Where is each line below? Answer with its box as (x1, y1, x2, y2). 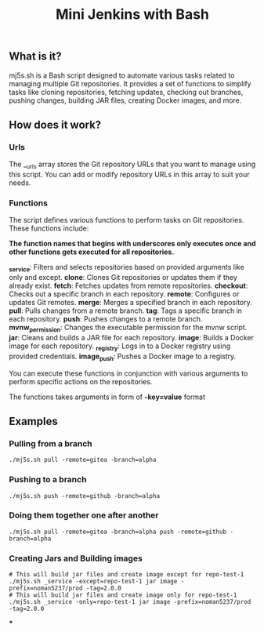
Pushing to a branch (9, 474, 87, 485)
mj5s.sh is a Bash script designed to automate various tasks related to (9, 71, 235, 80)
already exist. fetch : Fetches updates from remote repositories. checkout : (9, 281, 248, 291)
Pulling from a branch (9, 438, 92, 449)
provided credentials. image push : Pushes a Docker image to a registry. (9, 351, 237, 362)
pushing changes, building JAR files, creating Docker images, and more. (9, 96, 242, 105)
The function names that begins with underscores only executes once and (9, 239, 256, 249)
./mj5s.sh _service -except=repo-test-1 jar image (9, 578, 178, 586)
